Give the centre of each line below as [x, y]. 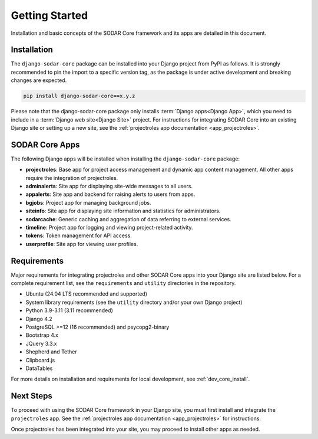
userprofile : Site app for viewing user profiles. [82, 244]
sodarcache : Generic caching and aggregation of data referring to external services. [129, 219]
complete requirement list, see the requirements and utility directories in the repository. [123, 283]
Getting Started [49, 15]
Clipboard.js [40, 360]
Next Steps [32, 396]
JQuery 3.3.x [41, 343]
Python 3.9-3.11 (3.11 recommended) [69, 310]
